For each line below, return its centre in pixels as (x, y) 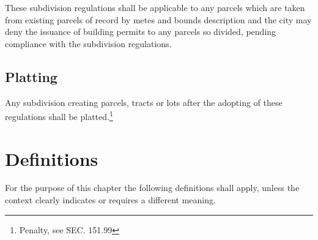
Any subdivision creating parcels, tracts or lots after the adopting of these (144, 102)
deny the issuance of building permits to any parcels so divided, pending (141, 32)
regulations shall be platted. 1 (59, 115)
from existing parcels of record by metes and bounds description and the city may (158, 19)
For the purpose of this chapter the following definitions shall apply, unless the (152, 188)
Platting (31, 76)
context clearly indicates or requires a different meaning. (110, 200)
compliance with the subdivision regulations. (88, 43)
